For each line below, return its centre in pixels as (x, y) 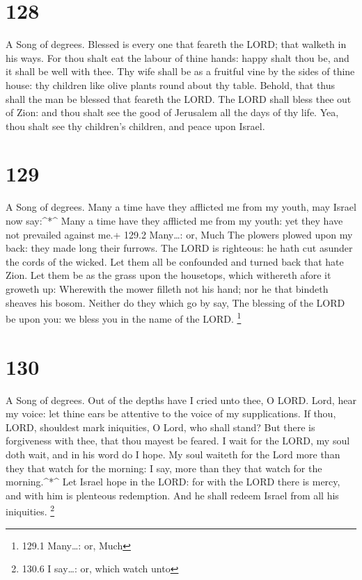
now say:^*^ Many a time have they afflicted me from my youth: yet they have (174, 220)
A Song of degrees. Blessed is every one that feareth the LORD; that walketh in (176, 44)
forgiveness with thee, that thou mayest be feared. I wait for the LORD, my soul (178, 441)
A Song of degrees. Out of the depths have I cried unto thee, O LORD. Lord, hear (181, 400)
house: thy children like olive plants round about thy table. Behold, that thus (171, 84)
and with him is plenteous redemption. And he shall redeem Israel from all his (172, 495)
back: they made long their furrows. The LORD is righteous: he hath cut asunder (179, 248)
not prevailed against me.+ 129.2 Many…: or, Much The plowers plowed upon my (179, 234)
